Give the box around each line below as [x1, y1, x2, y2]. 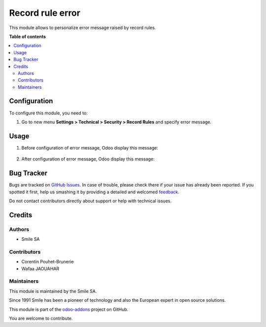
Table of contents [9, 34, 46, 39]
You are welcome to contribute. [9, 315, 73, 321]
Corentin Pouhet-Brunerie [21, 259, 74, 265]
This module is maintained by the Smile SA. [9, 288, 97, 294]
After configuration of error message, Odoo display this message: [21, 156, 155, 162]
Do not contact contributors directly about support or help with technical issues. [9, 198, 172, 204]
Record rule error [9, 7, 81, 18]
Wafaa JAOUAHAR [21, 265, 60, 271]
